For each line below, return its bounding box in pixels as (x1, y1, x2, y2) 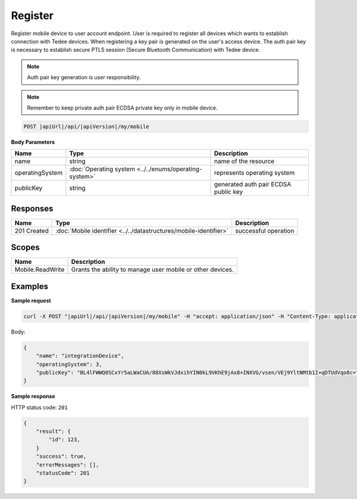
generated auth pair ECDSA (214, 180, 292, 189)
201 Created (14, 226, 49, 235)
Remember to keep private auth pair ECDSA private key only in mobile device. (27, 104, 218, 111)
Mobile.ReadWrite (14, 266, 65, 274)
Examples (11, 281, 49, 291)
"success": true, (36, 453, 87, 460)
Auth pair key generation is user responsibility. (27, 74, 141, 81)
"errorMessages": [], (36, 461, 99, 468)
